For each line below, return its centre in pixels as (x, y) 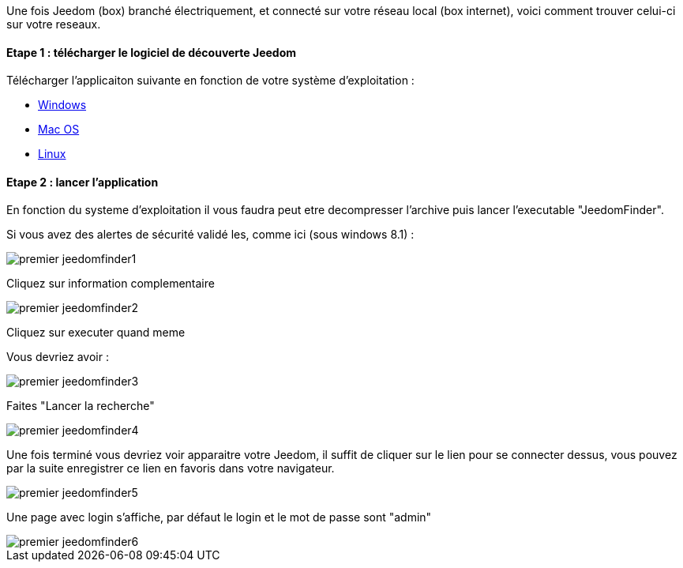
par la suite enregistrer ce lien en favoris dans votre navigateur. (171, 468)
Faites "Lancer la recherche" (81, 406)
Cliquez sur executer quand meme (96, 333)
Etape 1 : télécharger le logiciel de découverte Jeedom (152, 52)
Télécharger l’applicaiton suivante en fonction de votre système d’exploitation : (210, 81)
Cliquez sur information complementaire (111, 284)
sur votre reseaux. (54, 24)
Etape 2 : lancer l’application (83, 182)
